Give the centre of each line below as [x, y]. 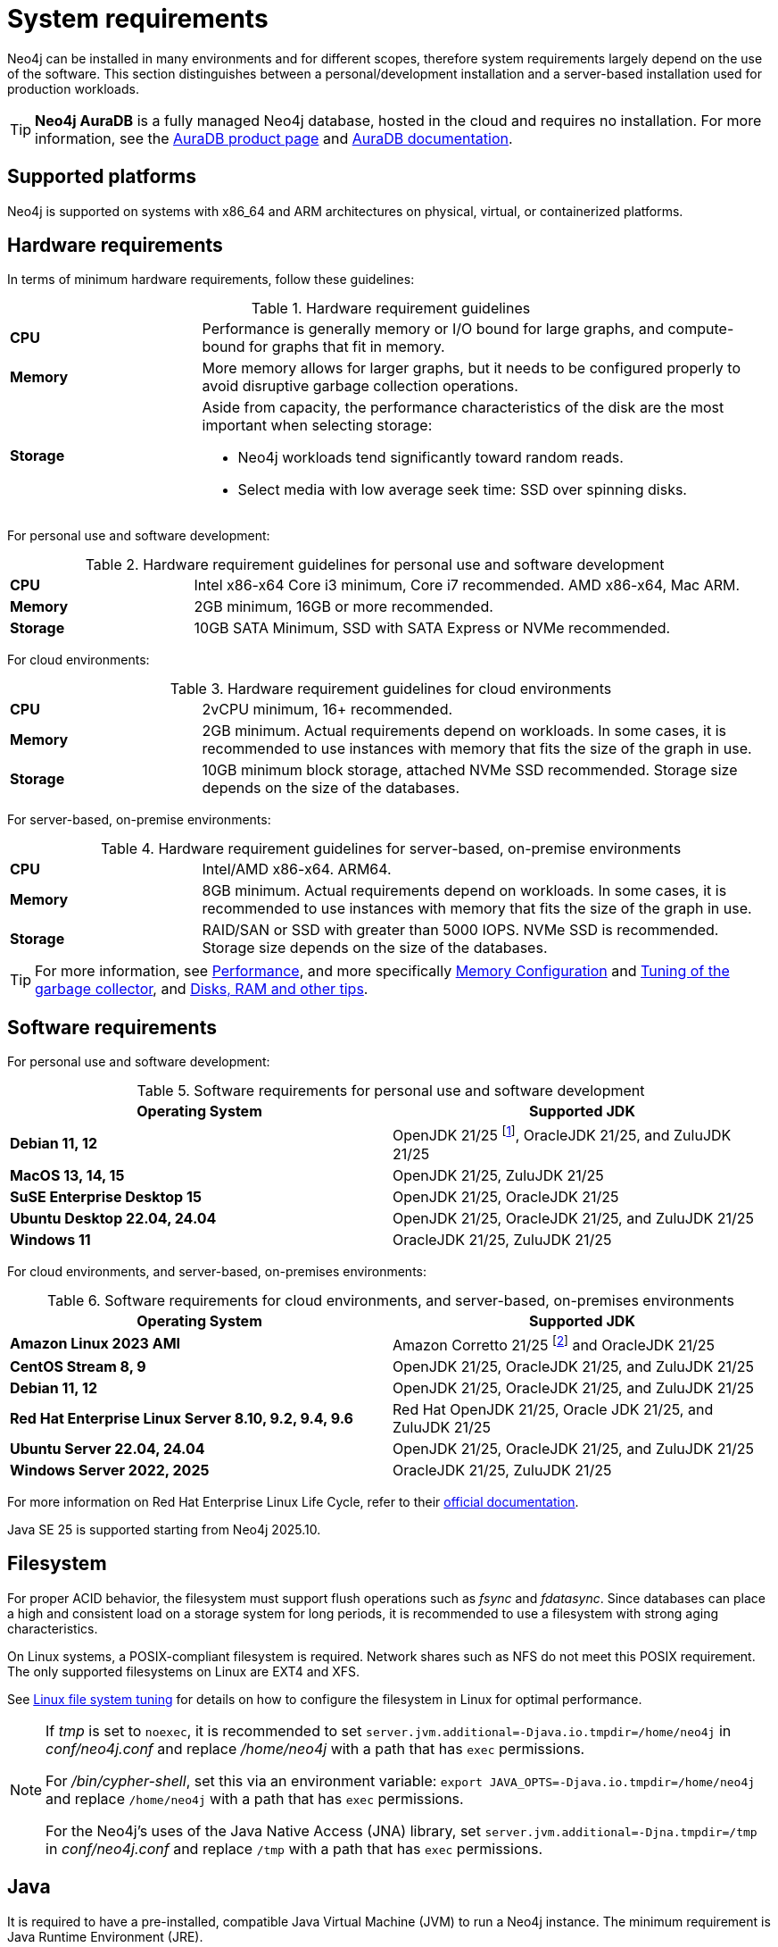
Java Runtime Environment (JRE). [105, 1936]
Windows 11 [50, 1239]
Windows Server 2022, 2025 [110, 1470]
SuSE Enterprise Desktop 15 [106, 1196]
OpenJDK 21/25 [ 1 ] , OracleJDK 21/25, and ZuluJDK [562, 1134]
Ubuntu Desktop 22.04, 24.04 [113, 1218]
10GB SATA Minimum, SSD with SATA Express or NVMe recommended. [432, 628]
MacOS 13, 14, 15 [67, 1175]
